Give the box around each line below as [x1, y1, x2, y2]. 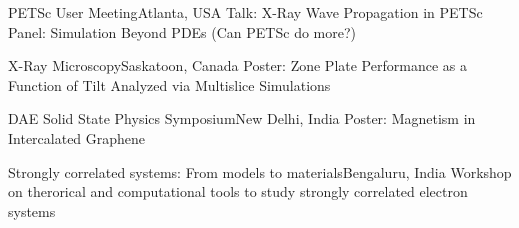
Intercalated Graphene [8, 127, 146, 148]
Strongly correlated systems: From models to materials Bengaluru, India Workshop [8, 161, 512, 182]
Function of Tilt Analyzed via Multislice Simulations [8, 74, 331, 95]
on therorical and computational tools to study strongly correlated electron [8, 181, 468, 202]
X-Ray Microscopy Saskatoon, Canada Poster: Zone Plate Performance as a [8, 55, 467, 76]
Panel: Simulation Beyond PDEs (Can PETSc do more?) [8, 21, 356, 42]
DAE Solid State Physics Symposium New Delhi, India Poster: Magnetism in [8, 108, 476, 129]
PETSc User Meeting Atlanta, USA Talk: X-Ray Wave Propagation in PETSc [8, 2, 483, 22]
